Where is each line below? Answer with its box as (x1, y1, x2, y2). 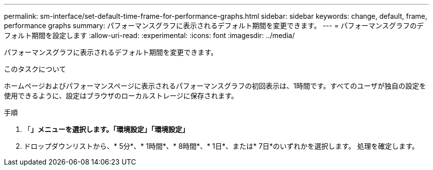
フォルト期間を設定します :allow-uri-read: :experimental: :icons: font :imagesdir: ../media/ (4, 31, 295, 40)
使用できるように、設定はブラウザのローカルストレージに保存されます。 (4, 91, 238, 100)
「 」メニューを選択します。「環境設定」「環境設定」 (24, 125, 189, 133)
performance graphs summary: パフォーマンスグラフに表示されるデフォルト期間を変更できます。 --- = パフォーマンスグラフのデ (4, 21, 424, 30)
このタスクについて (4, 65, 66, 73)
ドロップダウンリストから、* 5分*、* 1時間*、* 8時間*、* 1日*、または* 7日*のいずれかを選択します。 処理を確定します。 (24, 142, 419, 150)
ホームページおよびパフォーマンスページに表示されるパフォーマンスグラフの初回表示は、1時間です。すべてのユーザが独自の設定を (4, 82, 426, 90)
